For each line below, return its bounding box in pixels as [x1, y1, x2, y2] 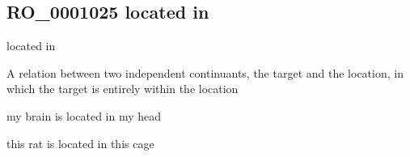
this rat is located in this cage [6, 134, 154, 151]
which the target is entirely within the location [6, 80, 239, 97]
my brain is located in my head [6, 107, 162, 124]
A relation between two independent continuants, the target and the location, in [6, 64, 404, 81]
